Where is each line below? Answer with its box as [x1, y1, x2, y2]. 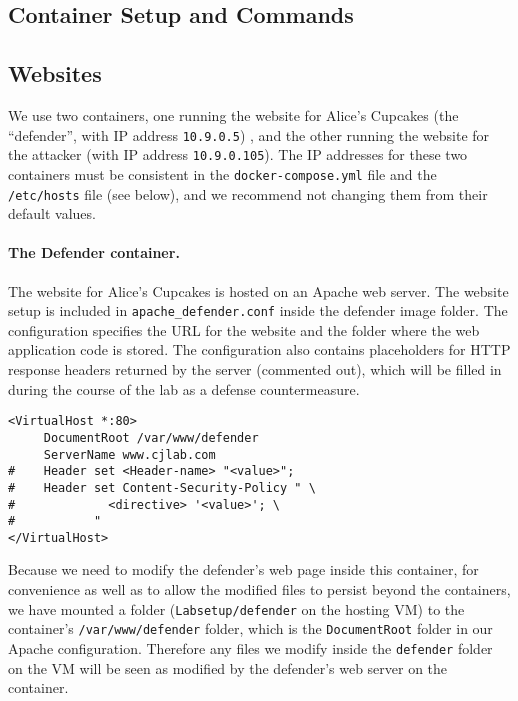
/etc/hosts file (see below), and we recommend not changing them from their [8, 183, 488, 204]
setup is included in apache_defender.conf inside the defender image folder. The [8, 300, 508, 321]
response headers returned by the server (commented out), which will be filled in [8, 359, 502, 380]
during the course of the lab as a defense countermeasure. [8, 378, 360, 399]
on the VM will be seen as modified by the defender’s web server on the [8, 657, 448, 678]
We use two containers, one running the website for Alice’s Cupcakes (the [8, 104, 459, 125]
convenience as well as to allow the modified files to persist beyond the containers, [8, 579, 511, 600]
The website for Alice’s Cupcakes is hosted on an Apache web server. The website [8, 280, 509, 301]
